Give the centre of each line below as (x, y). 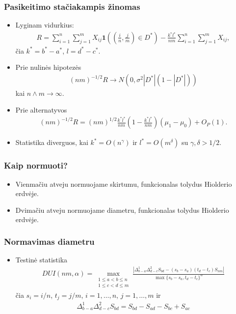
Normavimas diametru (49, 241)
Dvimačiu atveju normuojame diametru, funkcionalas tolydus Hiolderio (122, 210)
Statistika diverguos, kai (52, 142)
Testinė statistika (41, 260)
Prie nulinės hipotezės (48, 67)
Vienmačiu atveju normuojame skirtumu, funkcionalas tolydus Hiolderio (124, 184)
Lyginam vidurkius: (45, 25)
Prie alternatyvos (41, 109)
